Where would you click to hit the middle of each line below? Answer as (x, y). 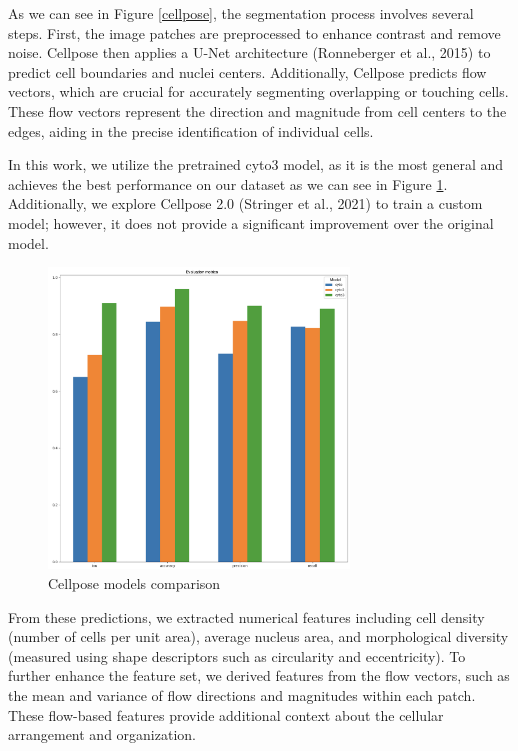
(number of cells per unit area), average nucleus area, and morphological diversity (258, 636)
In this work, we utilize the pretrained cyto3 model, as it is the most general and (256, 164)
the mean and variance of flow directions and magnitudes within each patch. (242, 695)
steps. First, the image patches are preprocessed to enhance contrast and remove (254, 32)
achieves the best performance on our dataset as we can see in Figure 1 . (228, 183)
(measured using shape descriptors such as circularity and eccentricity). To (237, 655)
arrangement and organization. (102, 734)
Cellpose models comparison (134, 583)
